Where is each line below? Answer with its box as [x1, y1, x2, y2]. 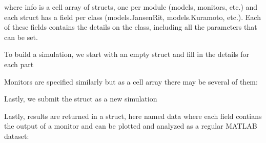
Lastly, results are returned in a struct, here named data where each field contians [4, 110, 262, 121]
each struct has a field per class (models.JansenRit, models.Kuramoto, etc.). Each [4, 11, 261, 22]
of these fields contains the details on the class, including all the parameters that [4, 22, 257, 32]
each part [4, 58, 34, 69]
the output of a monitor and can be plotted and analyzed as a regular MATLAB [4, 120, 257, 131]
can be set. [4, 31, 38, 42]
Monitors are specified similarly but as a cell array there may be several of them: [4, 76, 258, 87]
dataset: [4, 130, 29, 141]
